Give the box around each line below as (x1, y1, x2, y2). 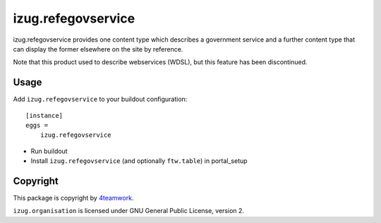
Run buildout (30, 147, 68, 155)
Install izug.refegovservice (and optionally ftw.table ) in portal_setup (30, 157, 248, 165)
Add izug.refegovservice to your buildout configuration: (13, 95, 188, 104)
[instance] (25, 111, 64, 119)
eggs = (25, 121, 49, 130)
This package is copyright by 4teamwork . (13, 194, 134, 203)
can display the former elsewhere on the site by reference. (13, 44, 183, 53)
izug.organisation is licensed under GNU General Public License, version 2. (13, 207, 245, 215)
